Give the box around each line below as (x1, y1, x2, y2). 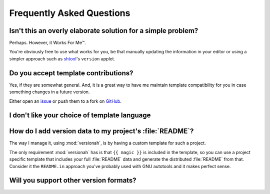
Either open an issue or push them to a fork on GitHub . (9, 98, 122, 104)
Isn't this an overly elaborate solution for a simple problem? (9, 26, 198, 35)
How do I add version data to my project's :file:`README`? (9, 127, 194, 136)
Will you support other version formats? (9, 176, 137, 185)
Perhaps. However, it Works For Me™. (9, 40, 86, 46)
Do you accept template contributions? (9, 69, 133, 77)
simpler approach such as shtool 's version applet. (9, 55, 115, 62)
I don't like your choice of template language (9, 111, 151, 120)
